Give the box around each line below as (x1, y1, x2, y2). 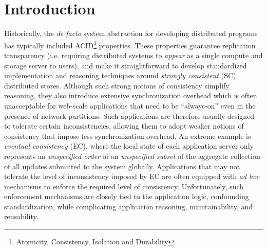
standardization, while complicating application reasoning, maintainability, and (4, 201, 253, 211)
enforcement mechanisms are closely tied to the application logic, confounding (4, 191, 249, 202)
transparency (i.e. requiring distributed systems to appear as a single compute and (4, 49, 263, 60)
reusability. (4, 211, 39, 222)
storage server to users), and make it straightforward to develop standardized (4, 60, 247, 70)
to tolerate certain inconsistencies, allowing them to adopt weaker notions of (4, 120, 244, 131)
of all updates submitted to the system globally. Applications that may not (4, 160, 240, 171)
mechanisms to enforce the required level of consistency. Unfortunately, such (4, 181, 244, 191)
